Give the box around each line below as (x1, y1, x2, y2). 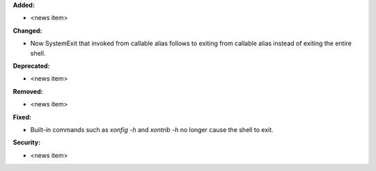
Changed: (13, 26, 42, 35)
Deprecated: (13, 61, 50, 70)
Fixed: (13, 113, 31, 121)
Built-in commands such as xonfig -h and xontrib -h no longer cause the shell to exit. (30, 125, 274, 133)
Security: (13, 138, 41, 147)
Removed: (13, 87, 43, 95)
